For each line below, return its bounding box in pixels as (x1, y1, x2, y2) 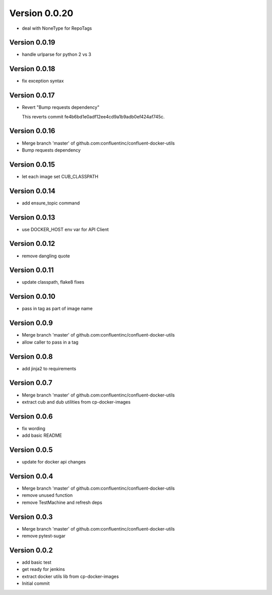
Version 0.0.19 (9, 38, 55, 47)
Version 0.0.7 (9, 378, 53, 387)
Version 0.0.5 (9, 446, 53, 454)
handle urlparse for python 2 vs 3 (22, 51, 92, 57)
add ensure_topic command (22, 200, 80, 206)
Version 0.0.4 (9, 472, 53, 481)
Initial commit (22, 580, 50, 586)
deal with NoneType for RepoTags (22, 25, 92, 31)
